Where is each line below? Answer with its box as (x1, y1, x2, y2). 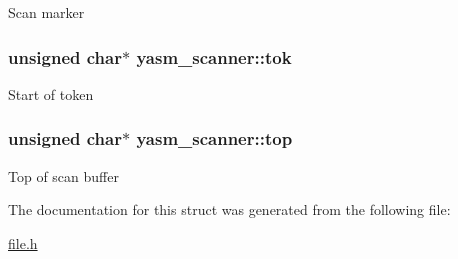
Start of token (8, 83, 94, 104)
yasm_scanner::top (136, 126, 293, 151)
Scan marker (8, 2, 85, 22)
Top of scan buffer (8, 165, 119, 186)
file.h (8, 232, 38, 253)
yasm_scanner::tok (136, 44, 292, 69)
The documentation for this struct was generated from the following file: (8, 199, 451, 220)
